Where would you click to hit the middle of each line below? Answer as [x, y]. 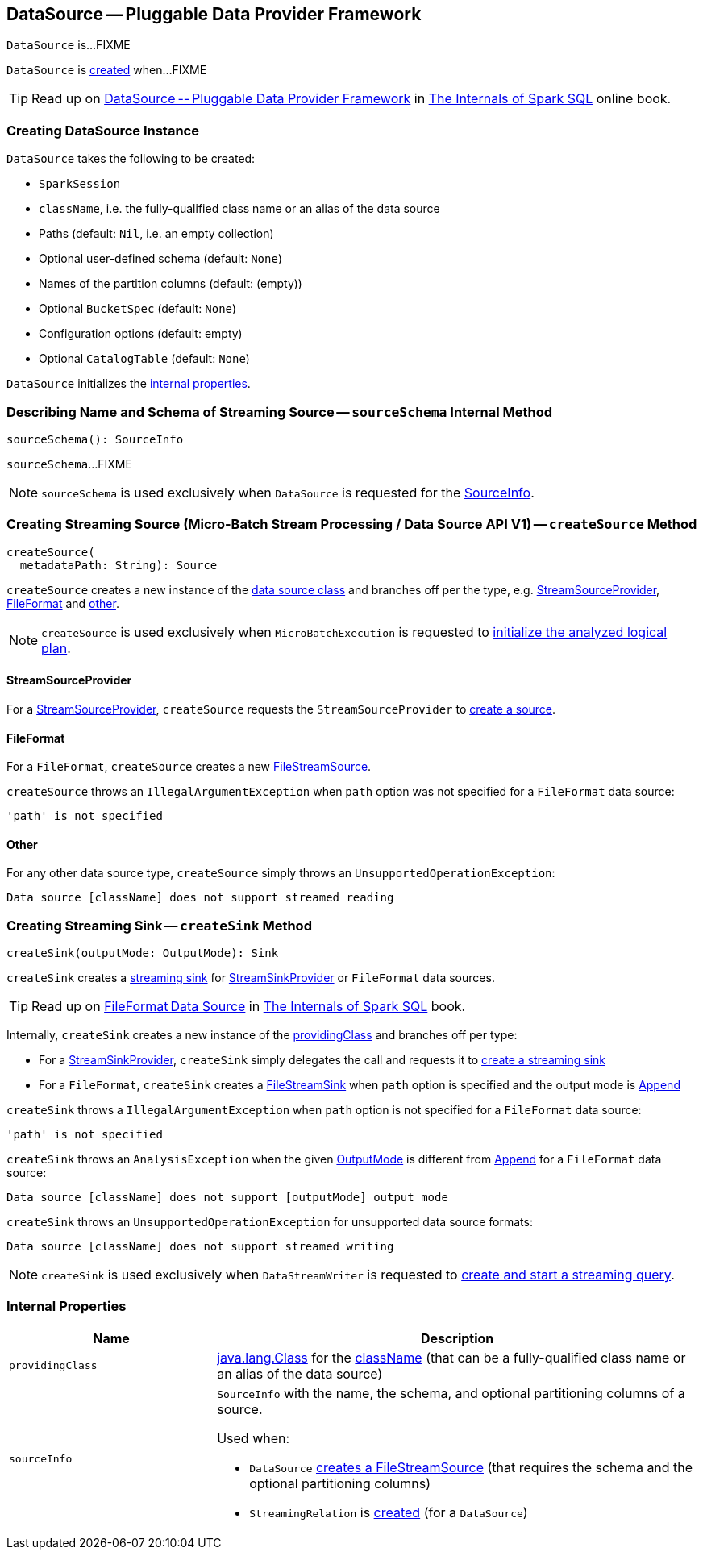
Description [457, 1338]
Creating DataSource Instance [103, 130]
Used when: [254, 1438]
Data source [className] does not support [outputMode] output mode [227, 1198]
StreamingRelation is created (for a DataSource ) [389, 1512]
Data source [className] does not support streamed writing [200, 1247]
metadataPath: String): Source [119, 565]
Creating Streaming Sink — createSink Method [159, 925]
